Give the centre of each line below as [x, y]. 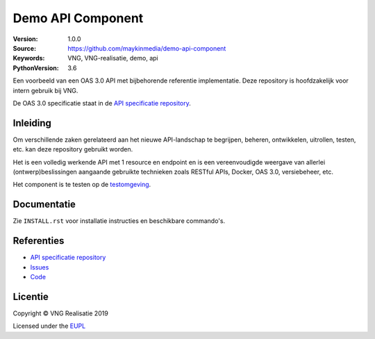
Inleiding [32, 123]
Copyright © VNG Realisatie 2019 [61, 313]
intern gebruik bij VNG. [45, 90]
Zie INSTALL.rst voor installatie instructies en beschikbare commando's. [119, 221]
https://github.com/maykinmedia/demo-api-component [147, 48]
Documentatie [44, 205]
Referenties [39, 241]
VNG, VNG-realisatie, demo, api [113, 58]
